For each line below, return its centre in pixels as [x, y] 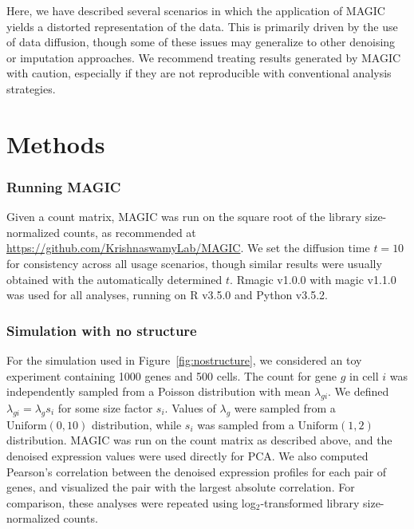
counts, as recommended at [130, 232]
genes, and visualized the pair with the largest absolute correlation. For [181, 487]
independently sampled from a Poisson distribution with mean [159, 391]
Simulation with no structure [102, 330]
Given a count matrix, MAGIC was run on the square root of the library [184, 217]
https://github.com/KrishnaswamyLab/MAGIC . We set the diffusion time [188, 248]
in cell [364, 375]
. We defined [359, 391]
